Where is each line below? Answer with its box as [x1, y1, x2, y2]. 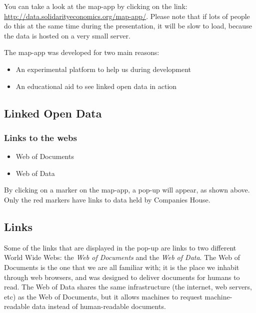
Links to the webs [4, 131, 77, 143]
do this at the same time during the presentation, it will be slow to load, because [4, 20, 252, 31]
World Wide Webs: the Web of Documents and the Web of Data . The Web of [4, 252, 240, 262]
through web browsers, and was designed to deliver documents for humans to [4, 271, 240, 282]
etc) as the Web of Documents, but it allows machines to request [4, 291, 202, 301]
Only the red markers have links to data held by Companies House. [4, 194, 210, 204]
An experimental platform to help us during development [15, 63, 191, 74]
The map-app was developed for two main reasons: [4, 47, 159, 57]
